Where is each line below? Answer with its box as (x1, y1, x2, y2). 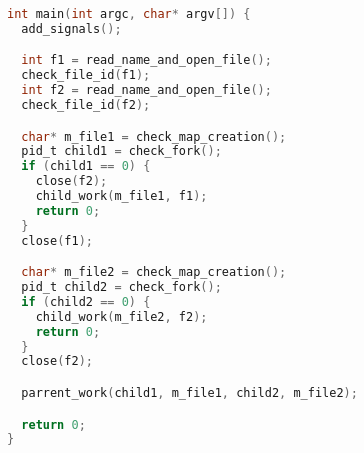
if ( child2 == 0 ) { (21, 294, 151, 309)
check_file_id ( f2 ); (21, 98, 151, 113)
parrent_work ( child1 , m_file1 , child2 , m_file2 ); (21, 386, 358, 400)
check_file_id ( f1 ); (21, 68, 151, 83)
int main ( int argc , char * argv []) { (7, 7, 251, 21)
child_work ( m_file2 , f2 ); (35, 309, 208, 324)
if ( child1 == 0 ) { (21, 159, 151, 174)
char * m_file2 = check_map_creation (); (21, 265, 287, 280)
